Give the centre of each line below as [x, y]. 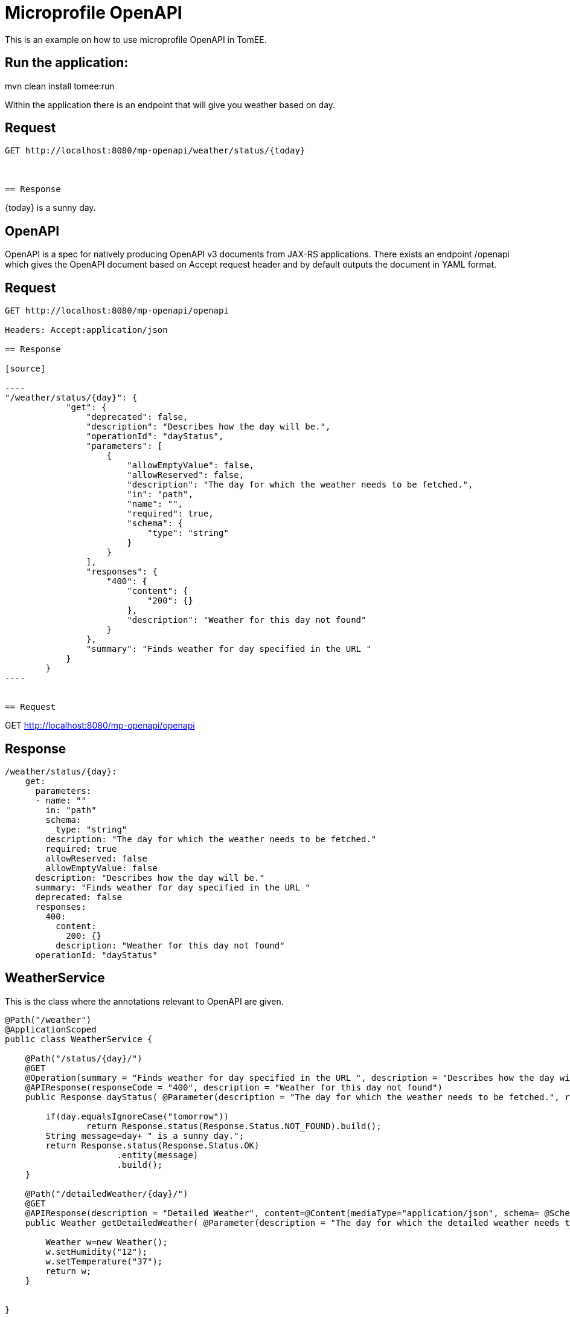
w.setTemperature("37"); [104, 1261]
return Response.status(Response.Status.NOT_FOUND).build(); [234, 1126]
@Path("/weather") [48, 1019]
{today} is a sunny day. [50, 208]
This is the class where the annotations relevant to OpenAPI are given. [144, 1001]
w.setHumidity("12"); [97, 1251]
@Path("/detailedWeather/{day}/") [107, 1193]
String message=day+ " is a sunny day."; [145, 1135]
